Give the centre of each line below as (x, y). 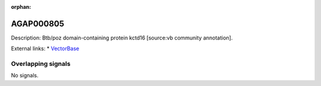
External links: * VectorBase (45, 49)
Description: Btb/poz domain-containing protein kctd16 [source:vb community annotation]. (122, 38)
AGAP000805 (38, 24)
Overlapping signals (41, 64)
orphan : (21, 7)
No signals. (25, 75)
